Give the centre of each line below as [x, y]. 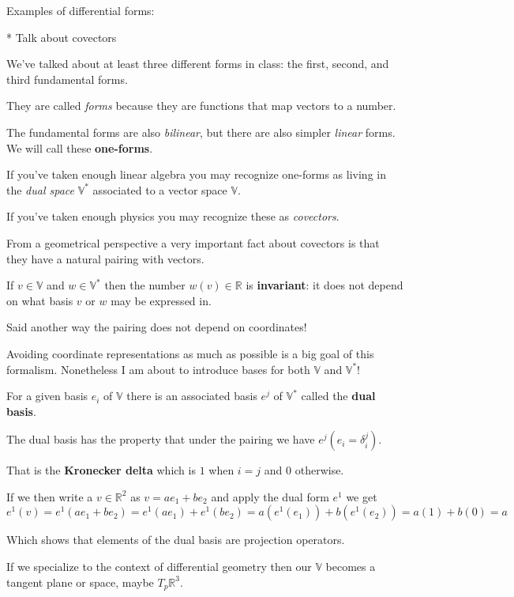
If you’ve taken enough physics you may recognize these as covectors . [173, 216]
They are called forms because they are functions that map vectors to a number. [201, 106]
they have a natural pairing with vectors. [105, 258]
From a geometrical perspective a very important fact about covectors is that [193, 242]
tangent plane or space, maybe [80, 582]
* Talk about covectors [62, 37]
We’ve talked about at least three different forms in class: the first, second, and [198, 64]
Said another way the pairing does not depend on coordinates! [157, 327]
